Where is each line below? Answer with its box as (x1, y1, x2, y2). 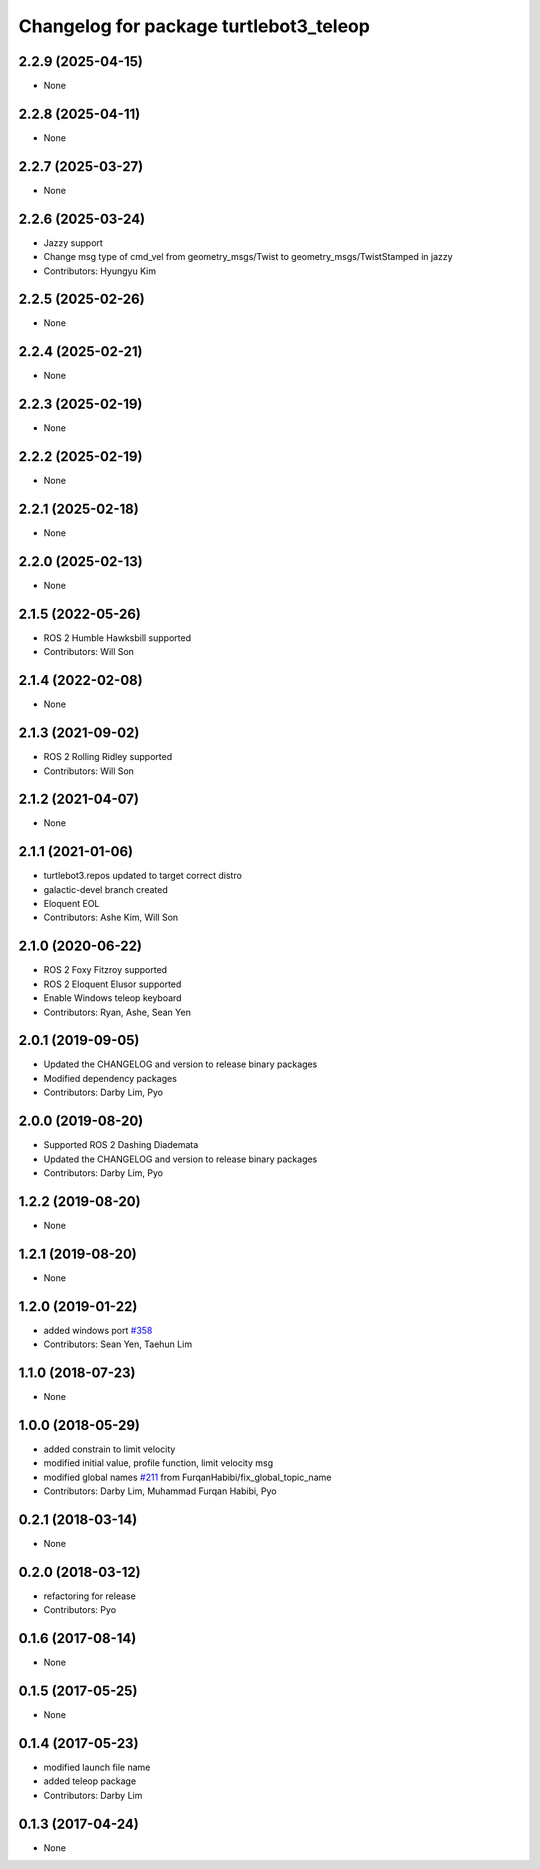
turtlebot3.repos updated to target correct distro (43, 870, 242, 882)
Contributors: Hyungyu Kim (43, 265, 157, 277)
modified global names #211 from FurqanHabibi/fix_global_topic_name (43, 1471, 332, 1483)
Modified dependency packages (43, 1072, 177, 1084)
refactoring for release (43, 1590, 137, 1602)
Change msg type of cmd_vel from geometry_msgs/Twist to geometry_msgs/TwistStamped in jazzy (43, 251, 454, 263)
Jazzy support (43, 236, 104, 249)
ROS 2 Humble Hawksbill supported (43, 631, 192, 644)
